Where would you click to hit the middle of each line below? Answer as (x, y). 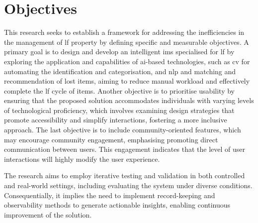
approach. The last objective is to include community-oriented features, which (123, 130)
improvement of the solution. (48, 214)
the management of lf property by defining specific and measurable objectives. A (127, 42)
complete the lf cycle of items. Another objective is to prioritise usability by (119, 90)
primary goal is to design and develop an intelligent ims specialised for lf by (119, 52)
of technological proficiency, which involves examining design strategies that (119, 110)
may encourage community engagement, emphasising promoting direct (111, 139)
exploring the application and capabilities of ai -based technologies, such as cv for (127, 61)
